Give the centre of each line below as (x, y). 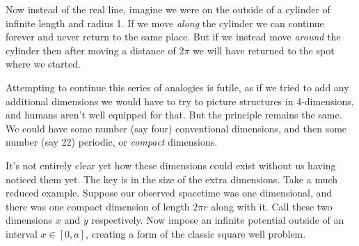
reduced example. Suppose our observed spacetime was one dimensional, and (169, 193)
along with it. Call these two (272, 206)
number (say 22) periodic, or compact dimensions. (112, 142)
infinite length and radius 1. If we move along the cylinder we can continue (165, 23)
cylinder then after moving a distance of (91, 50)
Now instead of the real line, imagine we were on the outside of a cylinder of (168, 9)
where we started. (43, 64)
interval (22, 233)
